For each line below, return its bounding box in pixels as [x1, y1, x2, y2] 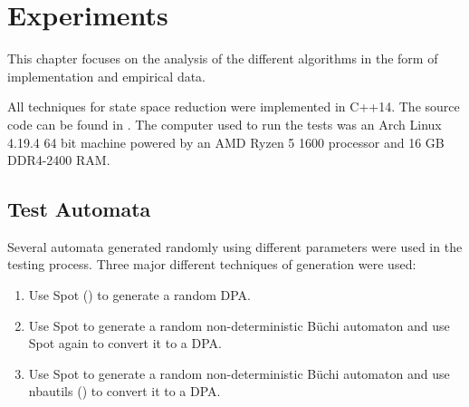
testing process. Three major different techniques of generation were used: [7, 255, 416, 274]
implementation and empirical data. [7, 66, 206, 85]
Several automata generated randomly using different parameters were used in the [7, 237, 463, 256]
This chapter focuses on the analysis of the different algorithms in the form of [7, 49, 438, 68]
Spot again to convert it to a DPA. [28, 334, 222, 353]
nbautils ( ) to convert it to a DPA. [28, 382, 221, 401]
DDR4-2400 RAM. [7, 150, 110, 170]
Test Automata [7, 195, 151, 223]
